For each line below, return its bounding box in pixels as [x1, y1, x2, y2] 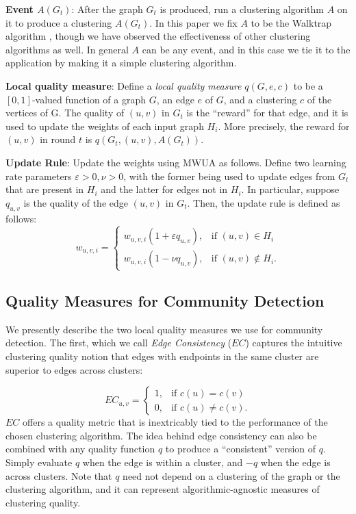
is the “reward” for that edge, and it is [186, 105, 348, 120]
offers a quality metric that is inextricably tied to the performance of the [23, 415, 328, 429]
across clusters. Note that [5, 468, 112, 483]
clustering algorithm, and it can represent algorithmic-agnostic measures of [5, 482, 320, 496]
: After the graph [71, 2, 143, 16]
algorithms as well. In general [5, 42, 129, 56]
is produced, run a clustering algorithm [160, 2, 324, 16]
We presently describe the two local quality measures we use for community [5, 322, 323, 336]
